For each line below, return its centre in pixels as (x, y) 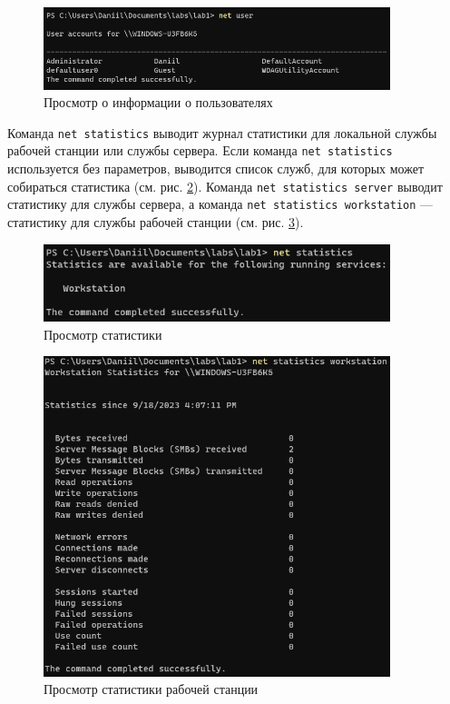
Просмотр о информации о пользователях (158, 102)
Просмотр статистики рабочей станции (151, 689)
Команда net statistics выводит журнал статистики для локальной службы (222, 132)
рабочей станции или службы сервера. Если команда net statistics (200, 150)
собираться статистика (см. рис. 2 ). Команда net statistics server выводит (225, 186)
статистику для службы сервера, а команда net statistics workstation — (220, 204)
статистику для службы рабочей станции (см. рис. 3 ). (156, 222)
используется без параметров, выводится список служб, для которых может (216, 169)
